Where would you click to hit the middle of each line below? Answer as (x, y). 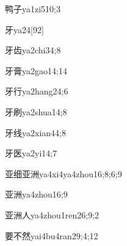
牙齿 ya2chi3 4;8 (33, 50)
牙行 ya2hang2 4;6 (37, 91)
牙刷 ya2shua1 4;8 (36, 111)
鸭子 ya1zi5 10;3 (33, 9)
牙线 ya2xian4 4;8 (35, 132)
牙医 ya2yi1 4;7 (31, 153)
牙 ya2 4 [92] (24, 29)
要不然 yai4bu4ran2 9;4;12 (52, 235)
